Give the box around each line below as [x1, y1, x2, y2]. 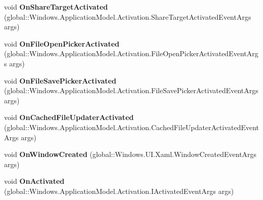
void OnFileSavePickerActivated [4, 75, 117, 86]
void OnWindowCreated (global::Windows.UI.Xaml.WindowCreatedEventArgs [4, 149, 257, 159]
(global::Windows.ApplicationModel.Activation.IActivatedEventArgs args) [4, 185, 234, 196]
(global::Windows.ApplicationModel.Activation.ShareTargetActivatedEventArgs [4, 11, 251, 22]
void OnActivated [4, 176, 64, 186]
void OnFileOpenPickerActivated [4, 38, 120, 49]
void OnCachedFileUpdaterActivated [4, 112, 134, 123]
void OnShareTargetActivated [4, 2, 108, 12]
